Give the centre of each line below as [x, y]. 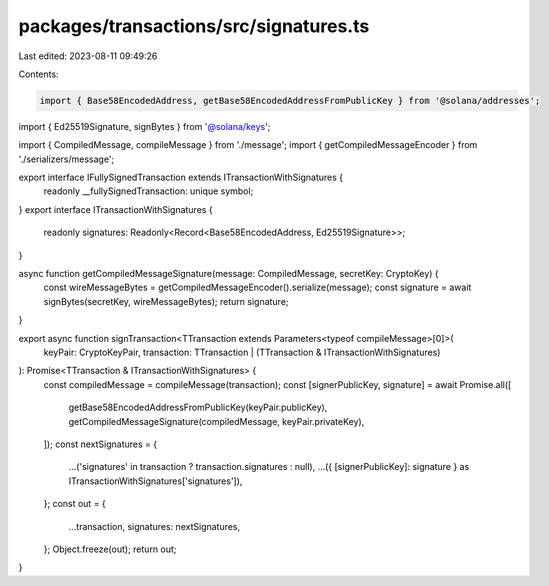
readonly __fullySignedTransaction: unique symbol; [148, 191]
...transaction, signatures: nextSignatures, [154, 526]
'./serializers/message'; [66, 159]
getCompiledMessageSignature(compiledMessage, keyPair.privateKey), [216, 421]
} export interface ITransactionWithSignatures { [116, 209]
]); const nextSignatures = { [100, 444]
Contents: [38, 74]
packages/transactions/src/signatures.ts [194, 26]
